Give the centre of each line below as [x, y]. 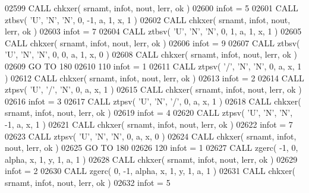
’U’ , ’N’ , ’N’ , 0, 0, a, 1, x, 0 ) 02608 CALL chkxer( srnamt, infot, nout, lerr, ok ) [151, 54]
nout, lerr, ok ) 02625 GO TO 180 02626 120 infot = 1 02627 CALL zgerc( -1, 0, [152, 148]
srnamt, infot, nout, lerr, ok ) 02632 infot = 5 [88, 182]
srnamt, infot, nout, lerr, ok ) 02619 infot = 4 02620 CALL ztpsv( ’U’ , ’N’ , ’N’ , [149, 113]
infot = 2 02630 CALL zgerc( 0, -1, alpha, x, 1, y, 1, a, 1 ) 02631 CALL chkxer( [150, 171]
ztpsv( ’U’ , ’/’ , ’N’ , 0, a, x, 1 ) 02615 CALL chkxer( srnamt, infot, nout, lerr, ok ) [153, 89]
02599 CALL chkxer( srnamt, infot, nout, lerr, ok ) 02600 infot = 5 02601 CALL [152, 8]
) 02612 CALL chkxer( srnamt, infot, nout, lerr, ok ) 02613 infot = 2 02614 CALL [154, 77]
